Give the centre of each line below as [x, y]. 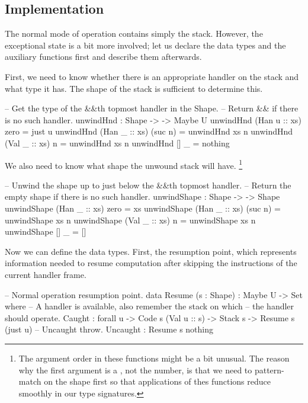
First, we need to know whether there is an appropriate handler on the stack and [152, 76]
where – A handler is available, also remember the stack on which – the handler [150, 306]
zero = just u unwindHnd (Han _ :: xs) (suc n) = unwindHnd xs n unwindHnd [149, 131]
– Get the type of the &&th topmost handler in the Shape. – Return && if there [152, 108]
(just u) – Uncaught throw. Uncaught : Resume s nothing [109, 329]
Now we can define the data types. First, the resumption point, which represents [151, 251]
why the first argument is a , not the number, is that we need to [135, 370]
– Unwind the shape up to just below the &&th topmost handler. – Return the [148, 185]
